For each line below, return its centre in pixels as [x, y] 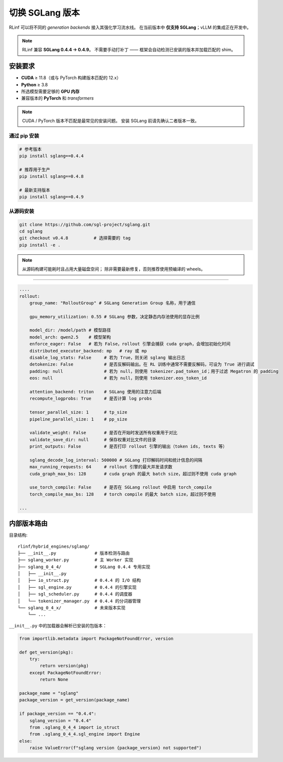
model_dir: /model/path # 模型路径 [70, 330]
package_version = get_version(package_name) [75, 700]
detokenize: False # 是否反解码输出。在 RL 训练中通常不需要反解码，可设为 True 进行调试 [142, 364]
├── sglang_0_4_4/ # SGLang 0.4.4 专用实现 [84, 567]
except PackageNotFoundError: [66, 673]
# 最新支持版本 [35, 190]
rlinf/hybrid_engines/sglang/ [54, 546]
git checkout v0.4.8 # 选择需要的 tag [75, 238]
